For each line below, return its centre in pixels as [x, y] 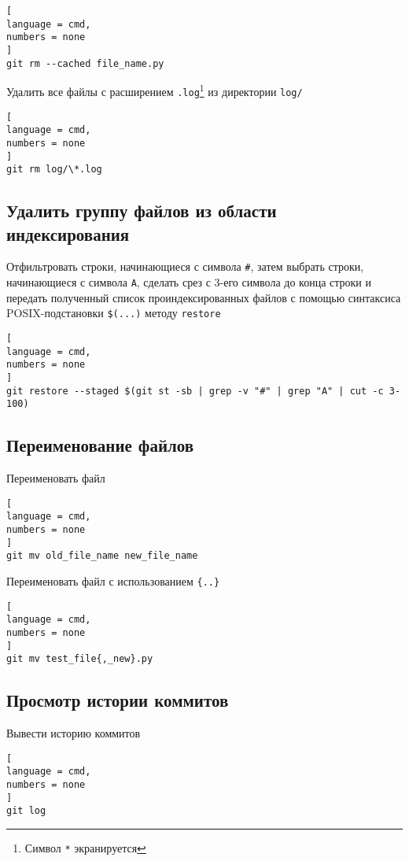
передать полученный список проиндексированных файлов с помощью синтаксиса [204, 297]
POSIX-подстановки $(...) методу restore [114, 313]
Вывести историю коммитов [74, 733]
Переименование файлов [100, 445]
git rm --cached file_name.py [85, 63]
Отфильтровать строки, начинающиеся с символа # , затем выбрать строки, [185, 266]
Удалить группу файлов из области [142, 211]
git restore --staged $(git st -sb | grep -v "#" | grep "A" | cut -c [195, 391]
